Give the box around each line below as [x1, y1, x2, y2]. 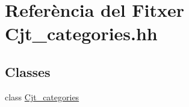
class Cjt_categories [5, 90, 79, 103]
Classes [5, 62, 51, 81]
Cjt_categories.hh [5, 21, 158, 46]
